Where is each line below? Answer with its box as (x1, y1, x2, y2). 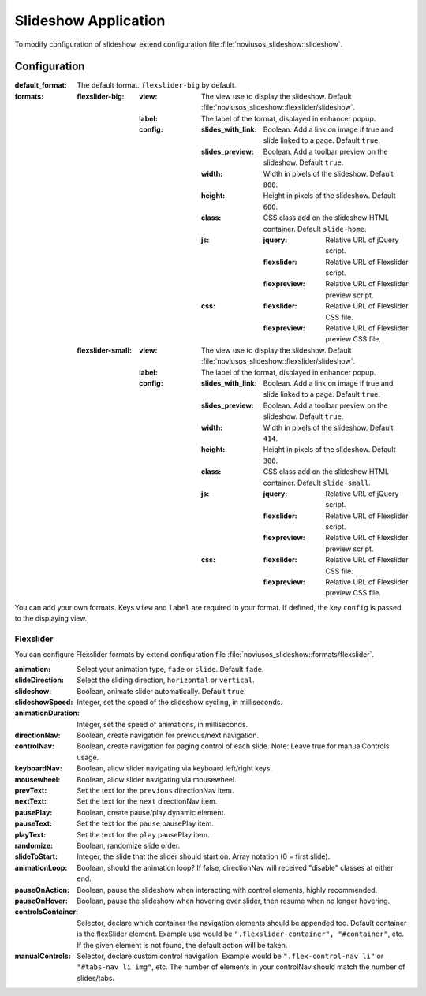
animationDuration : (14, 708, 80, 718)
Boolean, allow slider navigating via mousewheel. (77, 774, 237, 784)
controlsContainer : (14, 907, 79, 916)
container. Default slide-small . (263, 478, 371, 487)
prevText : (14, 785, 47, 796)
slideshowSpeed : (14, 697, 73, 707)
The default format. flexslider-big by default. (77, 80, 237, 90)
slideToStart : (14, 852, 58, 861)
